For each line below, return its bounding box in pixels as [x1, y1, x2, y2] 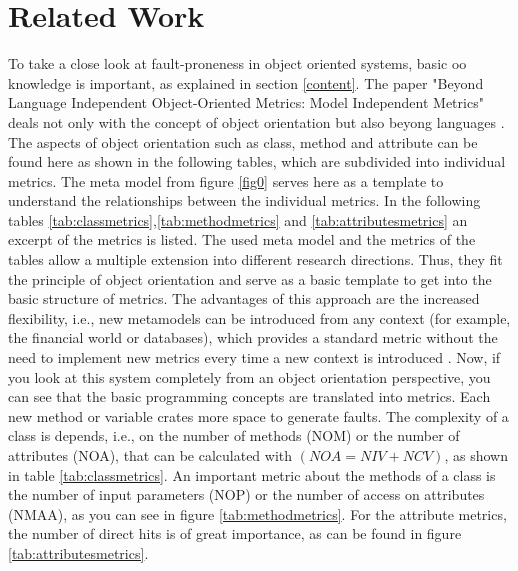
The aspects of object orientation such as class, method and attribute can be [8, 131, 478, 152]
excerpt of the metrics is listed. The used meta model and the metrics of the [8, 229, 476, 250]
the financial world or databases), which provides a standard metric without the [8, 327, 498, 348]
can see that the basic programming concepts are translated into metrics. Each [8, 386, 491, 407]
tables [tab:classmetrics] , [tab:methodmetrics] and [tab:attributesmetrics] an [8, 209, 468, 230]
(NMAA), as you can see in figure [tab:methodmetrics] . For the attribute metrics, [8, 503, 507, 524]
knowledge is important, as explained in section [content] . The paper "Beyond [8, 72, 484, 93]
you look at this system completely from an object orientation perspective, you [8, 366, 491, 387]
